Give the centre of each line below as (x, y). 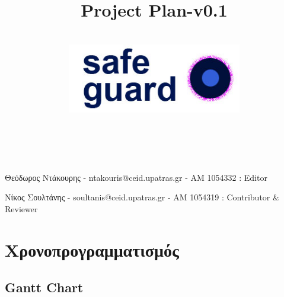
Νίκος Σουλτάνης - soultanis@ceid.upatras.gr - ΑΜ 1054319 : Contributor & (142, 197)
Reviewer (21, 208)
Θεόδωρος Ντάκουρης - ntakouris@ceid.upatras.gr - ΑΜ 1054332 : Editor (136, 177)
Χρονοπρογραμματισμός (92, 249)
